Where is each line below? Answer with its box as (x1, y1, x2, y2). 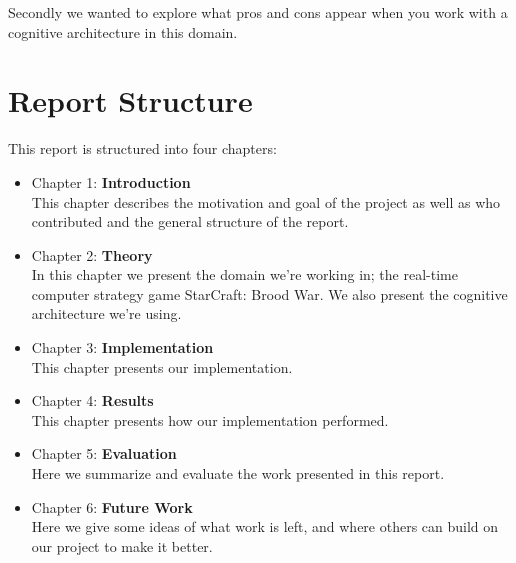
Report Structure (8, 80, 253, 121)
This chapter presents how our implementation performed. (31, 409, 389, 430)
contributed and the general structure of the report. (31, 211, 349, 232)
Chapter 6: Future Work (31, 496, 193, 517)
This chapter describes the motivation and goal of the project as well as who (31, 191, 501, 212)
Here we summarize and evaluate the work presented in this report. (31, 463, 445, 484)
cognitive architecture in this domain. (8, 21, 238, 42)
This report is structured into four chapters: (8, 138, 277, 159)
